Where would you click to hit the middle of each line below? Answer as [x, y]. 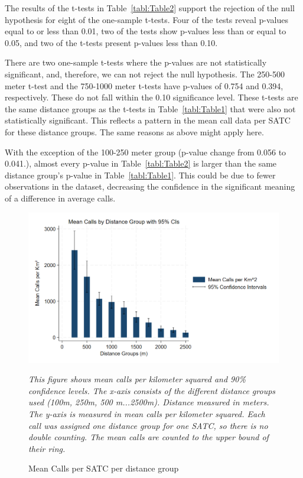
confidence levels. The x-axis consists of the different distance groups [152, 390]
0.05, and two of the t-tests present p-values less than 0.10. [111, 42]
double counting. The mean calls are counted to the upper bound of [149, 437]
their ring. [47, 448]
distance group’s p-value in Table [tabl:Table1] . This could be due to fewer [140, 175]
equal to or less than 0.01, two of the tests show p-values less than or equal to [146, 31]
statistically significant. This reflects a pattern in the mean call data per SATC [148, 120]
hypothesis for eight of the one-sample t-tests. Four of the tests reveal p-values [146, 19]
